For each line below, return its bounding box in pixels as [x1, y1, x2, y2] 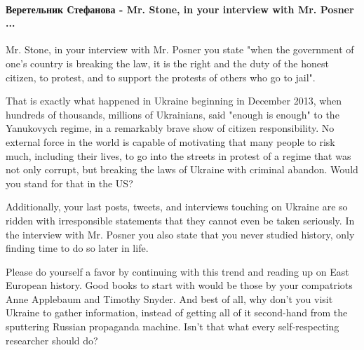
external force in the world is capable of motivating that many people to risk [6, 134, 335, 149]
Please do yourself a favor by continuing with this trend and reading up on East [6, 264, 349, 278]
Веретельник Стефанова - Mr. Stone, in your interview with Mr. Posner [6, 1, 354, 16]
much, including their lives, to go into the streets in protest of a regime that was [6, 148, 351, 163]
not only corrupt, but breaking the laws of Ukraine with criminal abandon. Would [6, 162, 358, 177]
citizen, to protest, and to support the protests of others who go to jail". [6, 69, 316, 84]
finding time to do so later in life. [6, 241, 149, 255]
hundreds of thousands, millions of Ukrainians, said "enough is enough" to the [6, 107, 339, 121]
